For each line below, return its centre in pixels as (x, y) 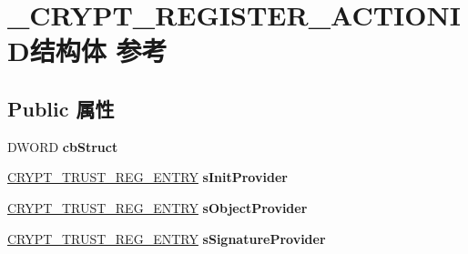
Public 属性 (61, 108)
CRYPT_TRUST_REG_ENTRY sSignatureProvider (167, 238)
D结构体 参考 (87, 51)
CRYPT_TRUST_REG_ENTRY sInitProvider (148, 177)
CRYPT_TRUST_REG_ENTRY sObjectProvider (158, 207)
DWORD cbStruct (63, 146)
